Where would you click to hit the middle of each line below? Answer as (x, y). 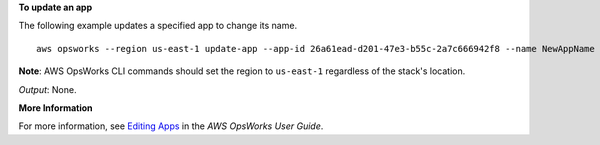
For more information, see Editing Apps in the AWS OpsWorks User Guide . (171, 126)
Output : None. (47, 89)
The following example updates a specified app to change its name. (158, 26)
